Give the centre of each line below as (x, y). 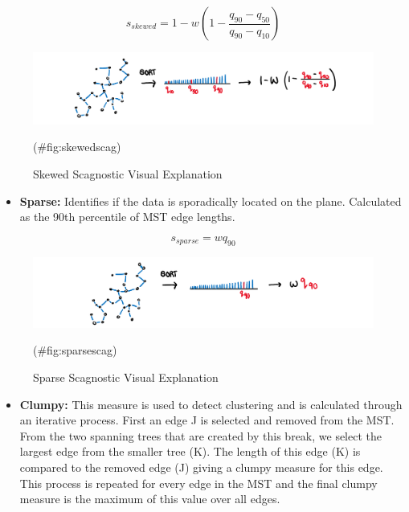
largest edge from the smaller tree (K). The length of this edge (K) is (190, 451)
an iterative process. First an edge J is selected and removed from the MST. (207, 420)
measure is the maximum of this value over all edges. (150, 499)
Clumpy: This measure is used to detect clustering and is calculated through (211, 404)
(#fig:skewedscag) (77, 147)
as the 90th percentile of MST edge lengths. (127, 217)
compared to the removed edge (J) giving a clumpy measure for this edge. (201, 467)
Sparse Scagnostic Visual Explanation (126, 377)
